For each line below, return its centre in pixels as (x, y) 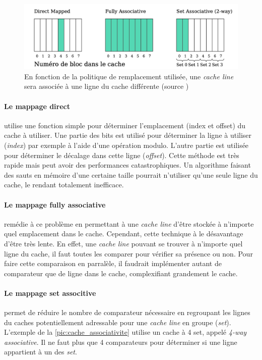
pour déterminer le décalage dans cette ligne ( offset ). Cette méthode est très (122, 155)
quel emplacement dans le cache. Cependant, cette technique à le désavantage (124, 234)
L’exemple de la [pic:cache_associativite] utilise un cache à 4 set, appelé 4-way (125, 332)
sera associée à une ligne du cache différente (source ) (107, 86)
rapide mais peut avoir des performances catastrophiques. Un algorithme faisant (127, 165)
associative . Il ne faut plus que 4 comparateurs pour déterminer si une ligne (121, 342)
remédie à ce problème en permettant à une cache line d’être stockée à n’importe (129, 223)
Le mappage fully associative (55, 204)
